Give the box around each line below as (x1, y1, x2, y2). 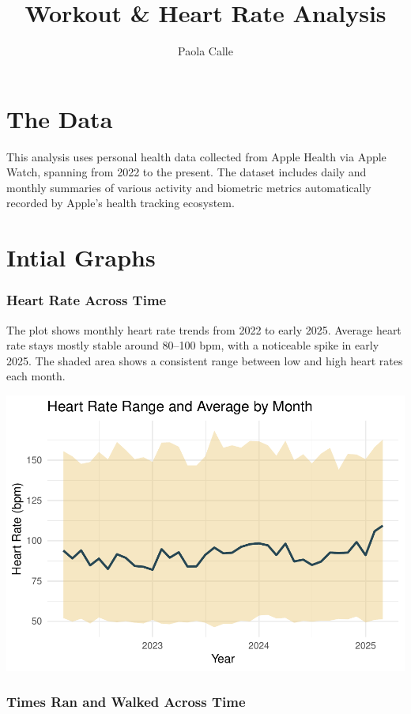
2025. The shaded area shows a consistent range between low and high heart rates (6, 352, 403, 368)
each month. (6, 368, 66, 384)
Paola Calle (178, 43, 233, 59)
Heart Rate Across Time (6, 290, 167, 310)
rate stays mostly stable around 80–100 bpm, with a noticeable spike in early (6, 337, 379, 353)
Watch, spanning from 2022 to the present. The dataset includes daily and (6, 164, 367, 180)
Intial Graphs (6, 241, 156, 274)
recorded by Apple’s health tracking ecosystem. (6, 195, 235, 211)
